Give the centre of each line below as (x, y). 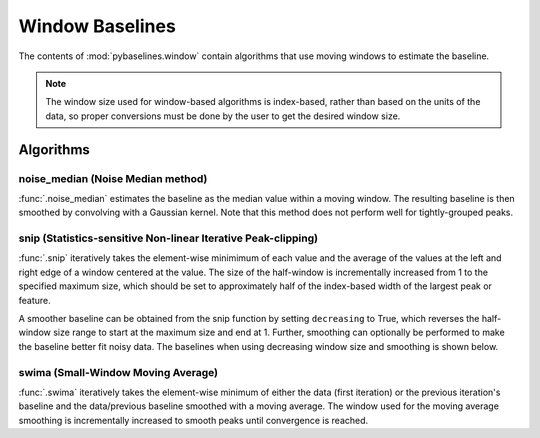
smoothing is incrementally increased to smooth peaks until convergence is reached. (193, 420)
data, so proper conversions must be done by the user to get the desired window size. (223, 116)
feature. (35, 300)
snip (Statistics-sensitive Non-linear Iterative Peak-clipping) (168, 238)
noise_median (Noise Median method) (113, 178)
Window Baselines (97, 26)
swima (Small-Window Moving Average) (118, 372)
